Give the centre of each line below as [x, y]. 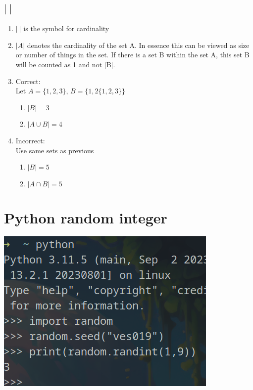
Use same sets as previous [55, 150]
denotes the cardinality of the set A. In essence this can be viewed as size [138, 45]
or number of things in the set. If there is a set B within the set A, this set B [132, 55]
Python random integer [86, 217]
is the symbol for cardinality [66, 28]
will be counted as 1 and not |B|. [65, 64]
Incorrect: [30, 140]
